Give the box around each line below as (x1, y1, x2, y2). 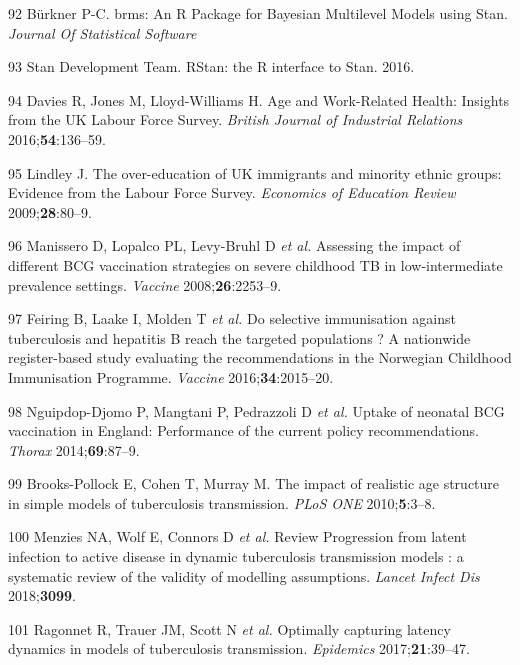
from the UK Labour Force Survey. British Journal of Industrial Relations (8, 109, 463, 130)
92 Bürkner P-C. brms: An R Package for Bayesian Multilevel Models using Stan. (8, 3, 508, 23)
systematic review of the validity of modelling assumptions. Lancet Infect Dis (8, 565, 480, 586)
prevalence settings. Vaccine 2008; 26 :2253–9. (8, 274, 282, 295)
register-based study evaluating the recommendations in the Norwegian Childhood (8, 347, 512, 368)
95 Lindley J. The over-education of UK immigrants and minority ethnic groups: (8, 162, 502, 183)
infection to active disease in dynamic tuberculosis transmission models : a (8, 546, 464, 567)
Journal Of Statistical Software (8, 22, 197, 43)
